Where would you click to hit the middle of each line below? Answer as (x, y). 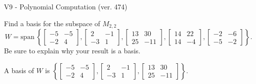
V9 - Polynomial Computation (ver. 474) (66, 6)
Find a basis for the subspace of (52, 23)
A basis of (19, 70)
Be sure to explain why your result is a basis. (72, 51)
